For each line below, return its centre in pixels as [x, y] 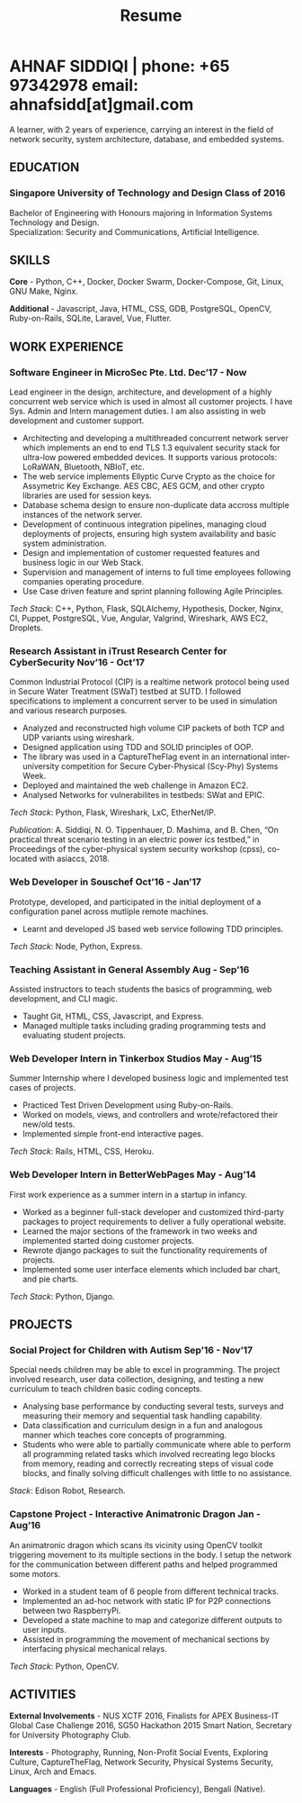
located [23, 859]
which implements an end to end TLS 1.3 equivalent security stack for [151, 448]
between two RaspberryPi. [71, 1610]
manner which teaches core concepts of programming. [124, 1435]
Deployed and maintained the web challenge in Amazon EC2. [135, 785]
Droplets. [26, 628]
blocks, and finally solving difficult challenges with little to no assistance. [157, 1473]
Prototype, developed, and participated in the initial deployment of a [135, 901]
